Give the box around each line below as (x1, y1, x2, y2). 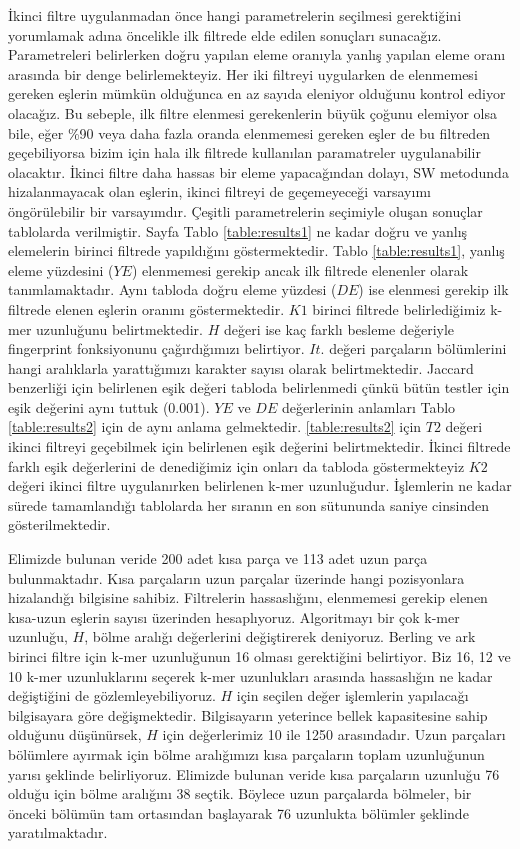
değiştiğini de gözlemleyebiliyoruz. (8, 685, 216, 706)
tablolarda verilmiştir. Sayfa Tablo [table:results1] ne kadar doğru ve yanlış (8, 220, 468, 241)
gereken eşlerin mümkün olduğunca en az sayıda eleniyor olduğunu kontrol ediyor (8, 83, 506, 104)
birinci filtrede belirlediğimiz (312, 298, 486, 319)
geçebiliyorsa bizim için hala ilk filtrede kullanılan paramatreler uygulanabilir (8, 142, 481, 163)
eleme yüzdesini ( (8, 259, 114, 280)
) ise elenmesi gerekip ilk (358, 279, 509, 300)
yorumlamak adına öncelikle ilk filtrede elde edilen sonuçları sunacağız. (8, 24, 442, 45)
